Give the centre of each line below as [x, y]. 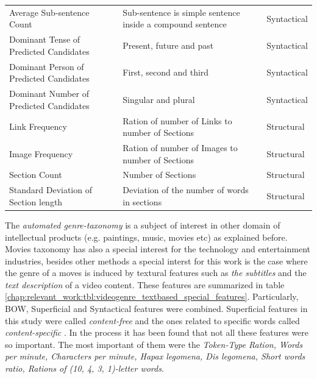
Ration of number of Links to [177, 120]
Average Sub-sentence [49, 12]
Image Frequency [41, 153]
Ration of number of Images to [180, 147]
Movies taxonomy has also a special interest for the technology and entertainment [158, 249]
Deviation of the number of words [186, 190]
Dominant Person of [47, 66]
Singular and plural [159, 99]
